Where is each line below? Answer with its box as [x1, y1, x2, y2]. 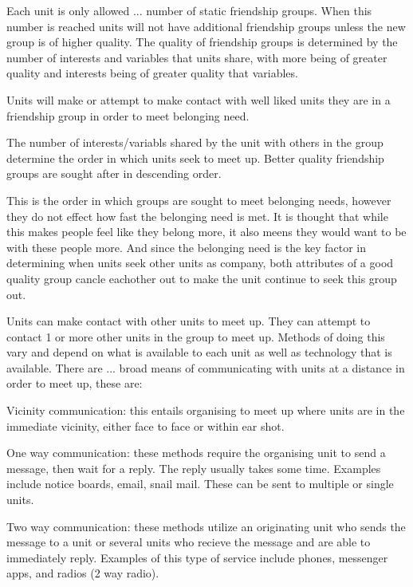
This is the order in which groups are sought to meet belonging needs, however [6, 191, 391, 208]
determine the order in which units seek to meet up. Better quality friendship [6, 149, 384, 166]
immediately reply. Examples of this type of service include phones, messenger [6, 549, 388, 565]
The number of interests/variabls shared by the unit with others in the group [6, 134, 383, 151]
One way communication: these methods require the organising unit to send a [6, 444, 386, 461]
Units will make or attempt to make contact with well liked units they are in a [6, 91, 391, 108]
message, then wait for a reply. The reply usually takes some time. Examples [6, 459, 381, 476]
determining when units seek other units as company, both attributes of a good [6, 254, 394, 271]
